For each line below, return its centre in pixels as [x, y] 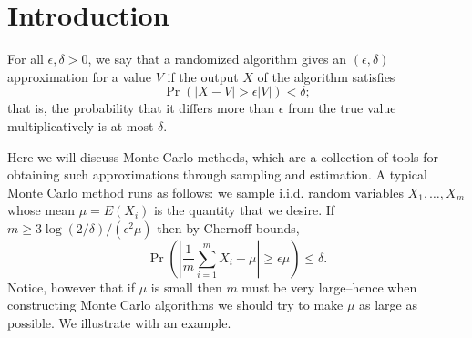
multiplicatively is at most [81, 125]
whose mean [41, 210]
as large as [389, 305]
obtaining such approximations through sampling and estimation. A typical [217, 174]
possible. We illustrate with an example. [119, 323]
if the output [203, 76]
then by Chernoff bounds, [228, 227]
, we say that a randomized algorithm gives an [217, 59]
